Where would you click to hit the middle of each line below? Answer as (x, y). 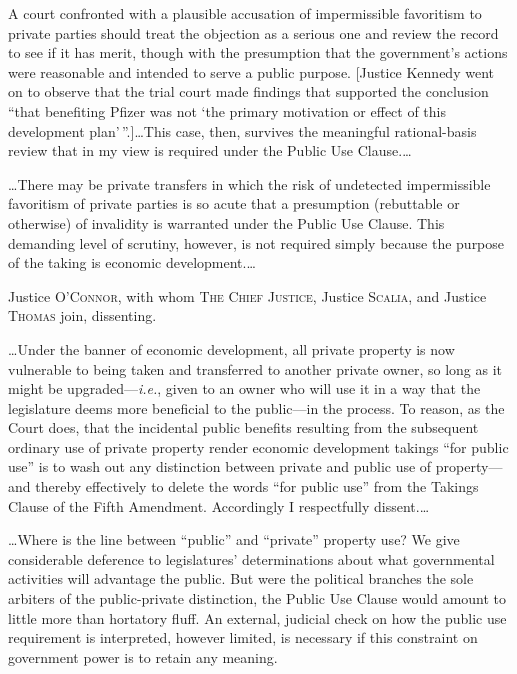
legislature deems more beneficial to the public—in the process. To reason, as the (256, 407)
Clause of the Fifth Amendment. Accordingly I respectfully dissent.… (219, 505)
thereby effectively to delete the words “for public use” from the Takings (257, 486)
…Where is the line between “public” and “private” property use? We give (234, 539)
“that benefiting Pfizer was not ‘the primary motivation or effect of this (227, 110)
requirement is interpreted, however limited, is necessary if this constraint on (243, 637)
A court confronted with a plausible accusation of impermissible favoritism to (245, 13)
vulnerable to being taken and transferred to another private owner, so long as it (255, 368)
